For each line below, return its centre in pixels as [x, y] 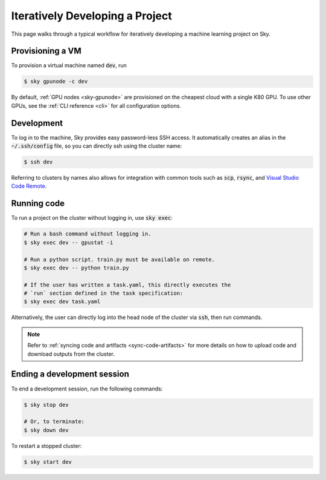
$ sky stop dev [46, 405]
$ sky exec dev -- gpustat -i [69, 242]
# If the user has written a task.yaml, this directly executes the [127, 285]
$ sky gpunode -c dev [56, 81]
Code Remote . [29, 186]
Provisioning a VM [46, 51]
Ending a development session [70, 374]
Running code [38, 204]
